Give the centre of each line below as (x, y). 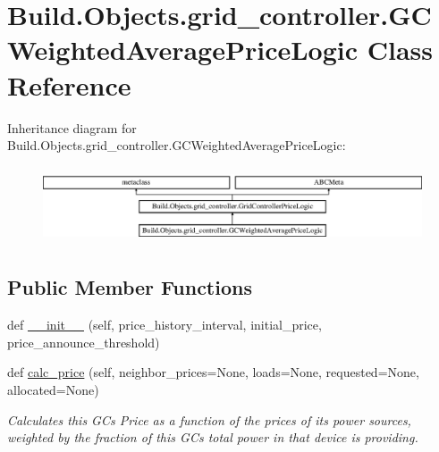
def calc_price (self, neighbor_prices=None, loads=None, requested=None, (213, 372)
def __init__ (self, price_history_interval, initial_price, (165, 325)
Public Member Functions (130, 287)
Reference (69, 84)
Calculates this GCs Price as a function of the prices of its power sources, (209, 419)
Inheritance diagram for (72, 127)
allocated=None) (53, 389)
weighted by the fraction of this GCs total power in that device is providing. (213, 437)
